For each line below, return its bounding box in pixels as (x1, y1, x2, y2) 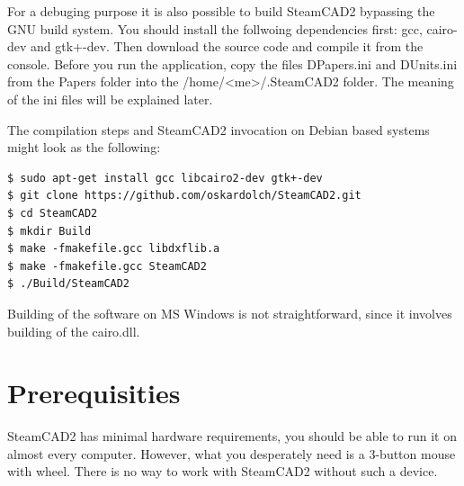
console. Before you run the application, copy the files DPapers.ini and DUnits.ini (7, 54, 458, 73)
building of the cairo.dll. (7, 321, 140, 340)
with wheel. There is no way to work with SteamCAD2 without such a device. (7, 462, 438, 481)
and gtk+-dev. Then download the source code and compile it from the (31, 37, 424, 56)
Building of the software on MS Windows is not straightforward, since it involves (7, 303, 452, 322)
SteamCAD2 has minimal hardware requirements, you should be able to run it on (7, 427, 457, 445)
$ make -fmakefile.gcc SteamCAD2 (7, 259, 207, 273)
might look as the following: (7, 138, 161, 157)
